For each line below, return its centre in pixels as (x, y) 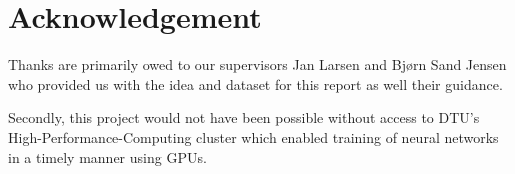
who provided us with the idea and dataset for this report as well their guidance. (255, 83)
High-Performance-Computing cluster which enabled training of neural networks (253, 136)
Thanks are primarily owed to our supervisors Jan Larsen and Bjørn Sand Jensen (257, 64)
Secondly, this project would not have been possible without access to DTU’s (244, 117)
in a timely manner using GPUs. (107, 156)
